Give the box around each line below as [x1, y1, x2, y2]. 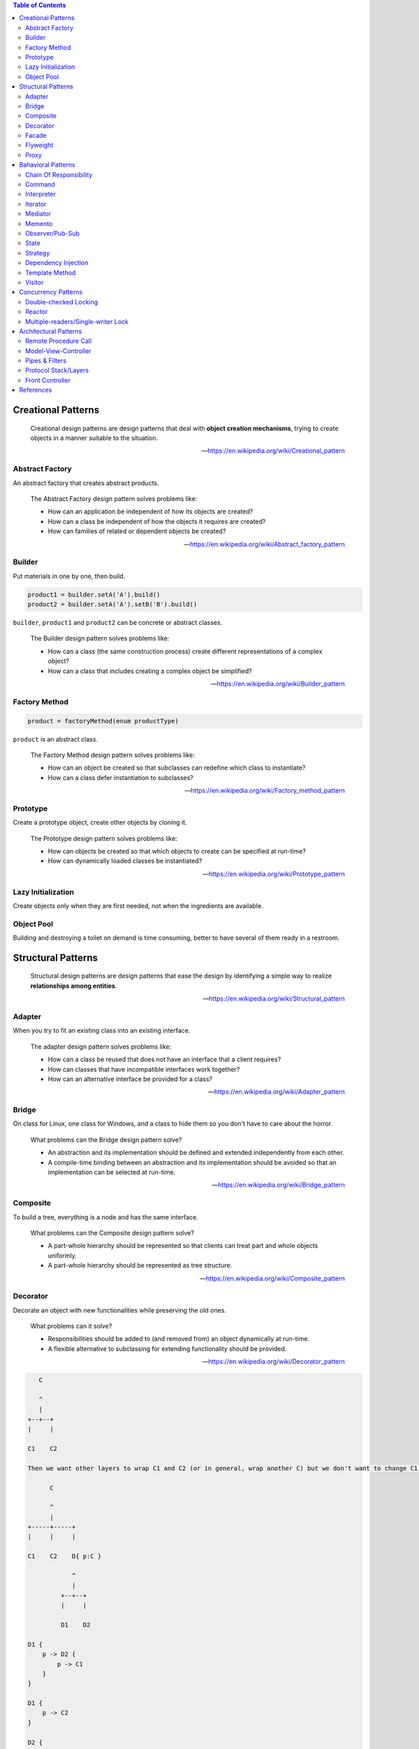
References [19, 385, 52, 395]
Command [25, 180, 55, 189]
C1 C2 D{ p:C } [27, 1552, 102, 1560]
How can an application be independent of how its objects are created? [47, 507, 253, 516]
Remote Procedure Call [25, 337, 92, 346]
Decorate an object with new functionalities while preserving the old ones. [13, 1305, 227, 1315]
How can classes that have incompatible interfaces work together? [47, 1065, 240, 1073]
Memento [25, 219, 53, 227]
